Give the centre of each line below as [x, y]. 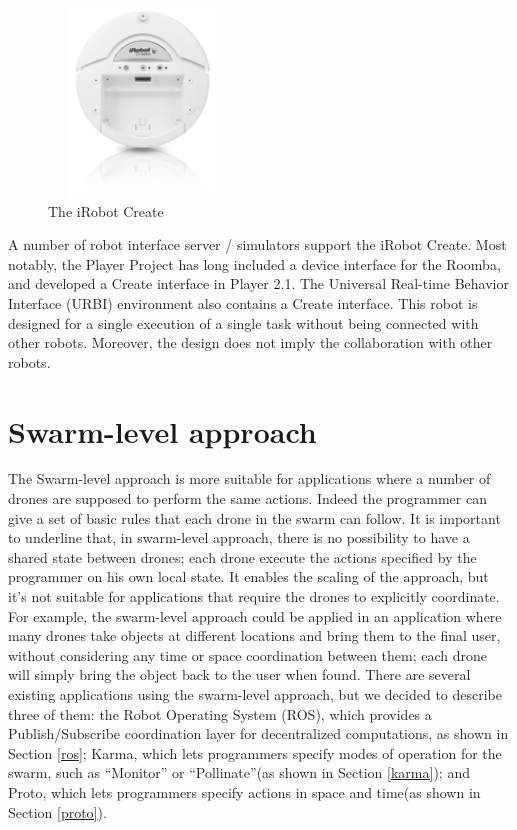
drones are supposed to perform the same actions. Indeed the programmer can [247, 498]
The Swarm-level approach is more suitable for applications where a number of [249, 478]
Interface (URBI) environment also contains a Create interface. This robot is [243, 302]
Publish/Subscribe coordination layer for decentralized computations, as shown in [258, 733]
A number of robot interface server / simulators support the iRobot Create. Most [257, 244]
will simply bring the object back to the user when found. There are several [239, 674]
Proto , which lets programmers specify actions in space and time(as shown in [244, 791]
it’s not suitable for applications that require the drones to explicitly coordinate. [254, 596]
